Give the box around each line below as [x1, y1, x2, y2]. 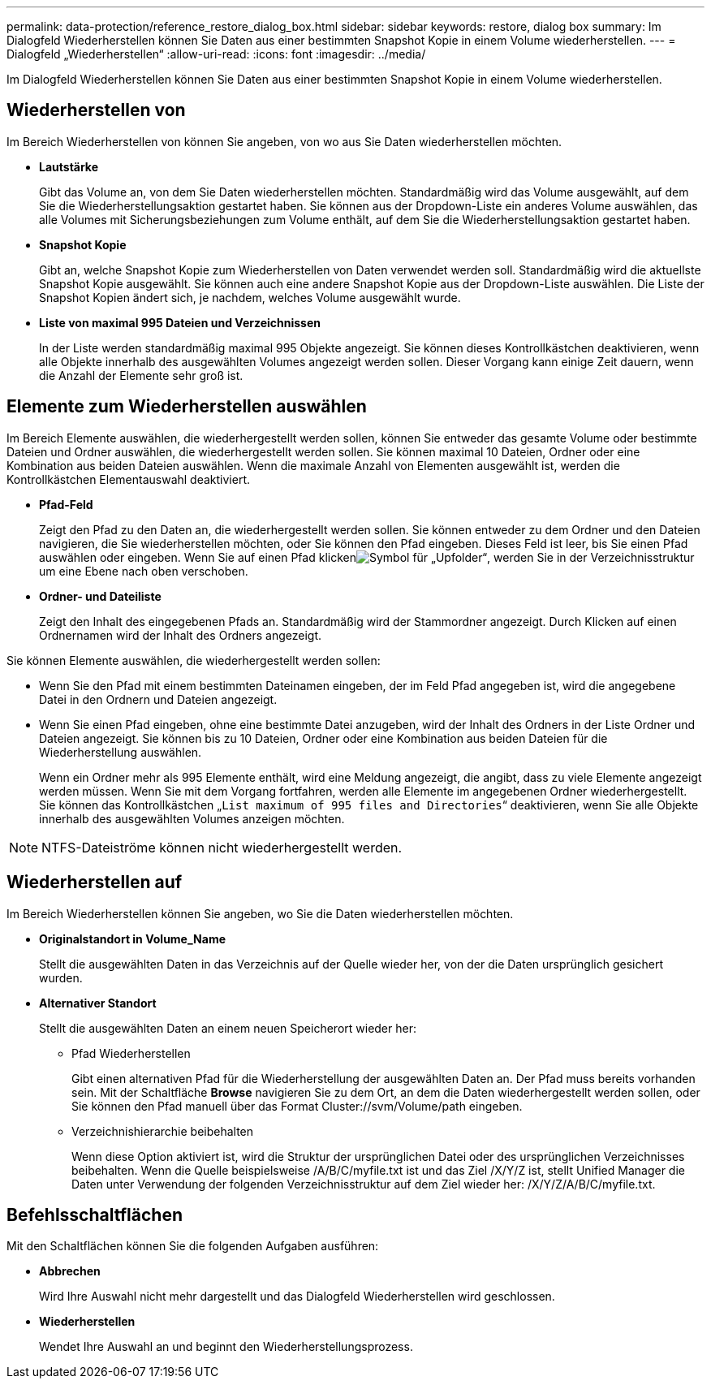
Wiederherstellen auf [6, 872, 183, 893]
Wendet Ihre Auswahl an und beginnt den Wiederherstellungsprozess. [39, 1340, 413, 1354]
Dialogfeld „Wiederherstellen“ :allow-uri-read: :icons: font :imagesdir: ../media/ [6, 47, 426, 61]
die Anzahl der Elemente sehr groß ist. [39, 368, 243, 382]
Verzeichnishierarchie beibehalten [71, 1124, 254, 1138]
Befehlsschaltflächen [6, 1204, 183, 1225]
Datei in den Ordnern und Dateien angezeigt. [39, 692, 278, 706]
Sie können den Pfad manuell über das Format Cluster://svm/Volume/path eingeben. [71, 1098, 523, 1113]
